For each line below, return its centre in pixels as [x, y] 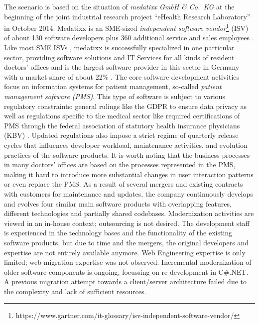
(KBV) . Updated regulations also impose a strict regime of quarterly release [121, 135]
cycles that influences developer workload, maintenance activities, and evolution [126, 145]
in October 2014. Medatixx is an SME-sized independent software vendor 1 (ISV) [126, 27]
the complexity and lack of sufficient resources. [75, 291]
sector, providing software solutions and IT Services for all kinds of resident [119, 57]
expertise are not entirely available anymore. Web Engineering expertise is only [125, 252]
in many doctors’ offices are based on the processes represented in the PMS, [120, 164]
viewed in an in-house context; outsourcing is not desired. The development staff [127, 223]
